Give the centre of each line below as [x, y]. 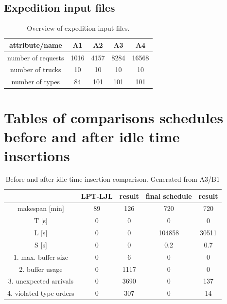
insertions [37, 155]
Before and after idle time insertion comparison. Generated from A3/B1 [113, 179]
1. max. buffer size [41, 256]
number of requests [36, 57]
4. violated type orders [41, 293]
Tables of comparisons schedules [114, 117]
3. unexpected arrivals [41, 281]
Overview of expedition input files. [78, 28]
